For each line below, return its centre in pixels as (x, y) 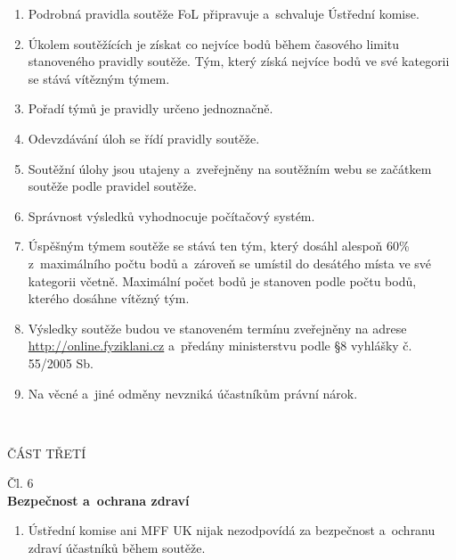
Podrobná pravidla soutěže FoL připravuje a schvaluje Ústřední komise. (224, 13)
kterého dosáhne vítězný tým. (109, 298)
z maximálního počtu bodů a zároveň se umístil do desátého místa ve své (230, 263)
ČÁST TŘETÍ (47, 453)
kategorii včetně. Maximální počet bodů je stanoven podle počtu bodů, (222, 280)
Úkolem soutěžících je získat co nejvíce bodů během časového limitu (214, 43)
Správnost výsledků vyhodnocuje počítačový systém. (171, 215)
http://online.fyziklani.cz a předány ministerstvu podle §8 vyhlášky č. (220, 346)
